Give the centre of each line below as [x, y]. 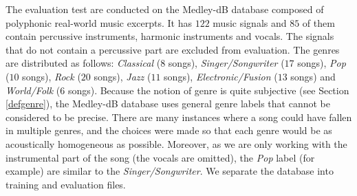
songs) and [313, 76]
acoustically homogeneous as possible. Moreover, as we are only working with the [176, 143]
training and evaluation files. [66, 184]
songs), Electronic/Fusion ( [221, 76]
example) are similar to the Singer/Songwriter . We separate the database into [170, 171]
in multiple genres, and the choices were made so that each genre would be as [169, 130]
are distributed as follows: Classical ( [83, 63]
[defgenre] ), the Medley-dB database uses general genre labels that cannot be [168, 104]
